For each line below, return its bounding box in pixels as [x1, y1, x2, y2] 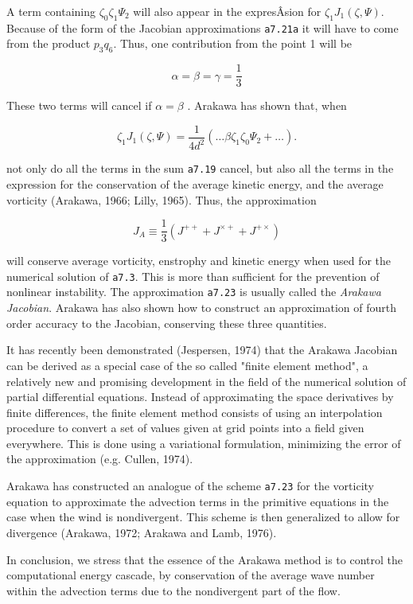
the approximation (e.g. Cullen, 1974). [6, 450, 193, 467]
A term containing [6, 3, 96, 19]
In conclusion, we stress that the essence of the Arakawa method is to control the [6, 551, 403, 567]
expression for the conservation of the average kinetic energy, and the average [6, 175, 384, 192]
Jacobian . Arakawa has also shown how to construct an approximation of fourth [6, 299, 396, 316]
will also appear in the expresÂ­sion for [133, 3, 321, 19]
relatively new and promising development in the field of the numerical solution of [6, 372, 407, 389]
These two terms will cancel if [6, 97, 152, 114]
